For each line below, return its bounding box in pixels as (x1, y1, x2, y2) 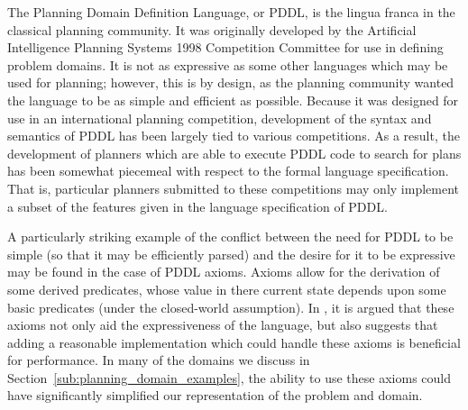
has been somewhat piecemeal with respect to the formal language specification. (7, 161, 449, 180)
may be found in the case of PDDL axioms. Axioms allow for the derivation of (7, 262, 440, 281)
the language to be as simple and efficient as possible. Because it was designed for (7, 90, 459, 109)
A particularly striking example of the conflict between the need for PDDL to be (7, 227, 454, 246)
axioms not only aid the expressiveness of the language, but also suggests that (7, 315, 438, 334)
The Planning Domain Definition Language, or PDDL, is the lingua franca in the (7, 3, 455, 21)
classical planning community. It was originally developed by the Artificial (7, 20, 417, 39)
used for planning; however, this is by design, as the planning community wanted (7, 73, 454, 92)
